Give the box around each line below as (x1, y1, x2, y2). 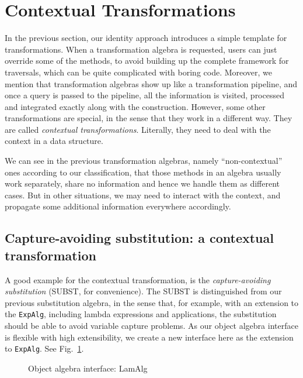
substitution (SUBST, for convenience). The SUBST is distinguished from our (5, 285, 282, 297)
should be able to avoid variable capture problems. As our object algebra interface (5, 319, 298, 332)
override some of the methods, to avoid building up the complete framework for (5, 54, 289, 67)
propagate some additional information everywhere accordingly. (5, 200, 231, 212)
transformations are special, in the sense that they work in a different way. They (5, 112, 292, 124)
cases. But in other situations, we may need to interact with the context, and (5, 188, 281, 201)
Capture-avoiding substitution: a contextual (5, 229, 274, 247)
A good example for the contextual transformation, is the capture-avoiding (5, 273, 271, 286)
